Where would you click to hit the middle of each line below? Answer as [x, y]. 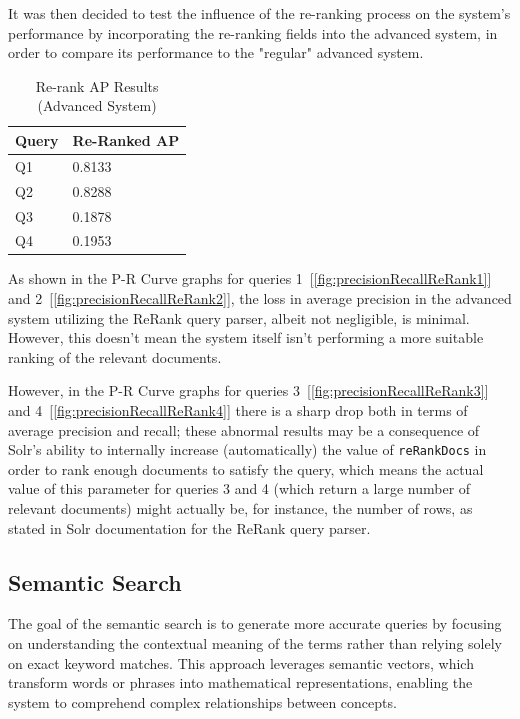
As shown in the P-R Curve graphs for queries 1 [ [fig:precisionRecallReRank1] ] [250, 278]
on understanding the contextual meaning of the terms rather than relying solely [255, 643]
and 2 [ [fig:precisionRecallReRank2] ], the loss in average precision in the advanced [260, 298]
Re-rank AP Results [97, 85]
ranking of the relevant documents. [115, 356]
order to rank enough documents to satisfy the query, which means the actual [246, 468]
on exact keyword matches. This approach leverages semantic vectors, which [241, 662]
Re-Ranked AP [126, 139]
